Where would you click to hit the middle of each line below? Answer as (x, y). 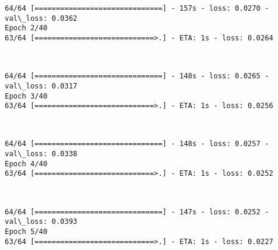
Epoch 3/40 (26, 96)
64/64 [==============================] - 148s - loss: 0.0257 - (137, 144)
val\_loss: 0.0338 (41, 154)
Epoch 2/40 (26, 28)
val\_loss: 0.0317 (41, 86)
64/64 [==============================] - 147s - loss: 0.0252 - (137, 212)
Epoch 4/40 (26, 164)
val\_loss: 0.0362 (41, 18)
